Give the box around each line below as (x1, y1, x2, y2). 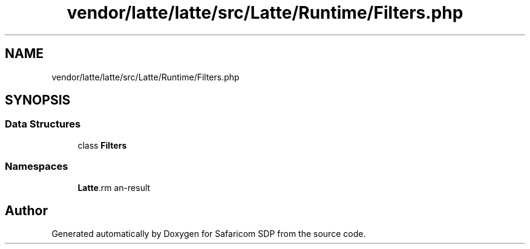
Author (5, 202, 48, 218)
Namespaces (5, 160, 68, 173)
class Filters (77, 140, 127, 150)
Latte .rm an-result (77, 182, 151, 193)
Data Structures (5, 118, 81, 131)
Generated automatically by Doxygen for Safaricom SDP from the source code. (51, 228, 366, 239)
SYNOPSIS (5, 92, 71, 108)
